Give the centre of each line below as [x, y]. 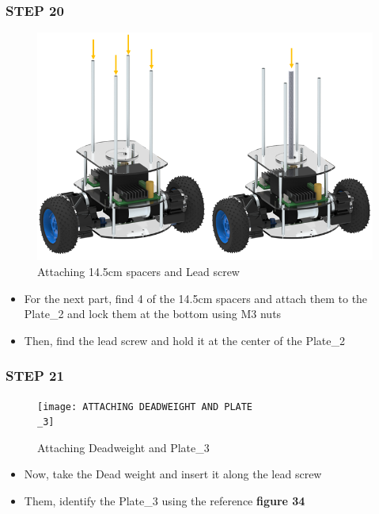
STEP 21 [35, 376]
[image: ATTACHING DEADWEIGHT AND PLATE [145, 407]
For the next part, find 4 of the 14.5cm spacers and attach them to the [196, 298]
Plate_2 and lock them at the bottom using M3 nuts [153, 314]
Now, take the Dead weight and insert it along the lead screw [173, 474]
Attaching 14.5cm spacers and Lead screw [138, 271]
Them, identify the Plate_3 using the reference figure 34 [165, 501]
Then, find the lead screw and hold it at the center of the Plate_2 [184, 340]
